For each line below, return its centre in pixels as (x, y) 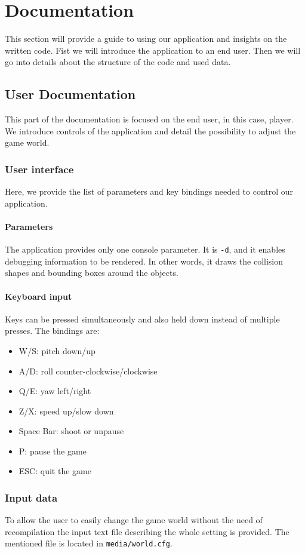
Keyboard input (38, 296)
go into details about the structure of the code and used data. (118, 62)
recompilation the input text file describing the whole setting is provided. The (147, 531)
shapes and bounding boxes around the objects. (92, 273)
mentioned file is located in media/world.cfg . (89, 543)
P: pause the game (53, 451)
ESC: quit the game (55, 471)
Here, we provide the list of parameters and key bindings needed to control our (149, 191)
